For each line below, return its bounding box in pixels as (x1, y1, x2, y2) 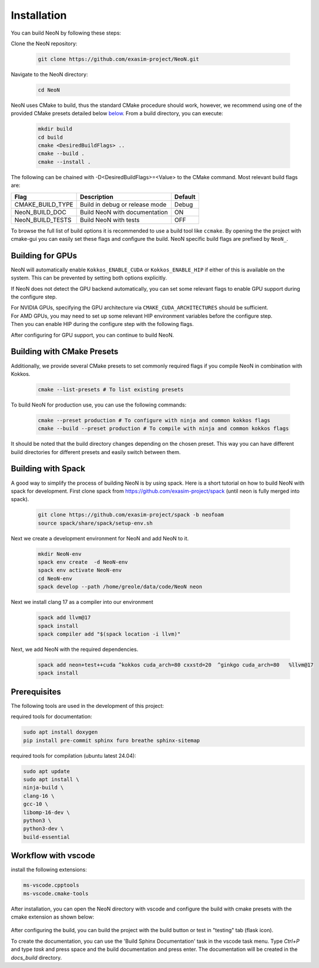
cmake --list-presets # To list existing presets (38, 386, 184, 393)
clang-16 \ (23, 792, 55, 799)
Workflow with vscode (11, 851, 95, 861)
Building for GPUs (11, 250, 78, 261)
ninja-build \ (23, 784, 64, 791)
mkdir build (38, 126, 73, 132)
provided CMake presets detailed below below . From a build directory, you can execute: (11, 110, 223, 117)
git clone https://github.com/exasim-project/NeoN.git (38, 56, 199, 62)
